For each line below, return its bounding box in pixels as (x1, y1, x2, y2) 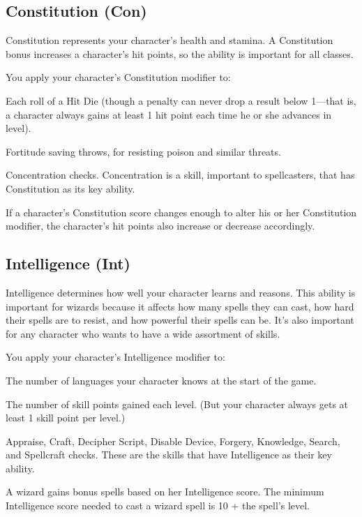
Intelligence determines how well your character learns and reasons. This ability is (6, 285, 356, 299)
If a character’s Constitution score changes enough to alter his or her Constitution (6, 204, 357, 219)
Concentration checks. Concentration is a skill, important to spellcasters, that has (6, 167, 355, 182)
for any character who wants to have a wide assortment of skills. (6, 326, 280, 340)
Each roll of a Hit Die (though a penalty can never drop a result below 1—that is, (6, 93, 356, 107)
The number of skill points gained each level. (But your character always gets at (6, 396, 349, 411)
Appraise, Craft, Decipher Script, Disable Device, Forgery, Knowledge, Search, (6, 433, 340, 448)
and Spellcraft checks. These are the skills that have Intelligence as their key (6, 447, 332, 462)
